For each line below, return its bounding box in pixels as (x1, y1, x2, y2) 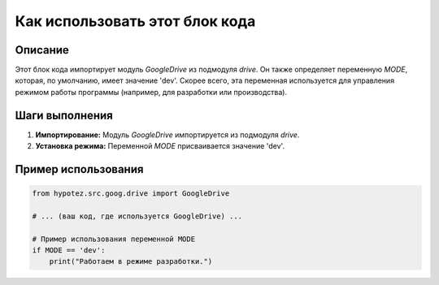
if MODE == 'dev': (32, 246, 106, 255)
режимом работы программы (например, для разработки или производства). (15, 87, 288, 97)
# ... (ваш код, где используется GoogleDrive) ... (32, 211, 243, 221)
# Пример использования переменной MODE (32, 234, 195, 244)
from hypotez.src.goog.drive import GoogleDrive (32, 189, 230, 198)
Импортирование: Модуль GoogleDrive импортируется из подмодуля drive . (35, 130, 300, 140)
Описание (15, 43, 69, 57)
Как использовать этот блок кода (15, 12, 256, 30)
